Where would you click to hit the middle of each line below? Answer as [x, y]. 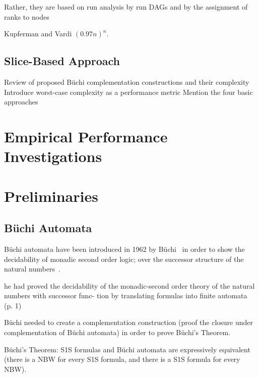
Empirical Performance [86, 136]
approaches [21, 102]
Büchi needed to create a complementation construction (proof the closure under [129, 322]
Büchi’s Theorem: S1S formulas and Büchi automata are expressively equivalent [127, 349]
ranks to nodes [27, 16]
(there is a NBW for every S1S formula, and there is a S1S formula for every [122, 359]
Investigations [53, 156]
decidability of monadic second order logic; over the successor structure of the [124, 259]
